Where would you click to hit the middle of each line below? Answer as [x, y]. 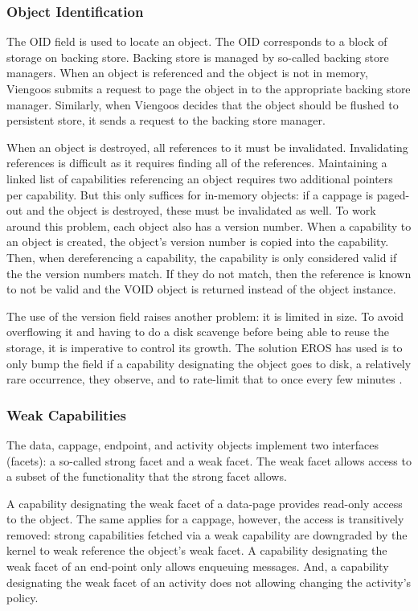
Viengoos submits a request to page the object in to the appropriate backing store [209, 88]
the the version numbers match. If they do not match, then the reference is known [209, 273]
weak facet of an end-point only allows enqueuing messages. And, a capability [198, 566]
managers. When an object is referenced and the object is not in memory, [187, 73]
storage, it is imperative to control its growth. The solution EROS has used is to [205, 347]
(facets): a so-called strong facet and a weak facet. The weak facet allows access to [209, 460]
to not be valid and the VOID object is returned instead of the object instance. [201, 289]
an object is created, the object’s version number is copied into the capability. [198, 242]
